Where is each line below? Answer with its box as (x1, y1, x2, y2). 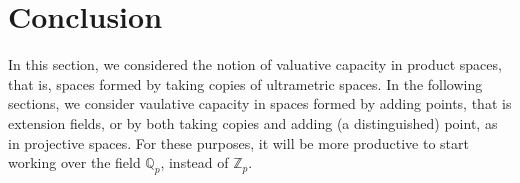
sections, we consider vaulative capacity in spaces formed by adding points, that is (8, 93, 512, 114)
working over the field (8, 152, 141, 173)
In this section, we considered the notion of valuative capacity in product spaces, (8, 54, 502, 75)
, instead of (160, 152, 229, 173)
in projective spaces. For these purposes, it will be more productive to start (8, 132, 469, 153)
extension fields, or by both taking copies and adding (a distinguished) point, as (8, 112, 498, 133)
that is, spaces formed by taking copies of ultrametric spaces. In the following (8, 73, 483, 94)
